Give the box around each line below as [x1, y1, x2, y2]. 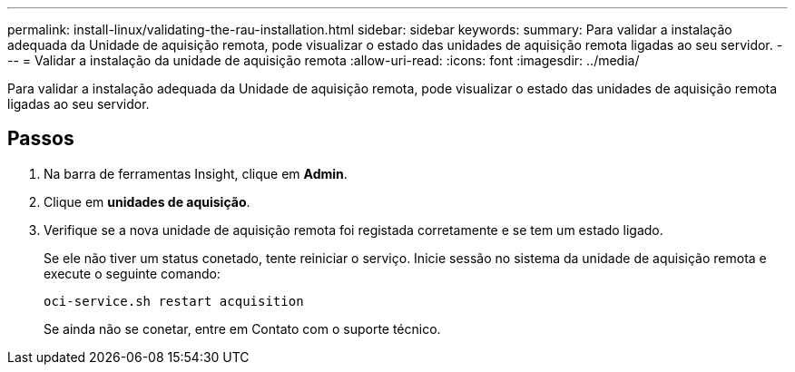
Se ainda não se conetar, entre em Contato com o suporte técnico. [44, 320, 441, 337]
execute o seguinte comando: [44, 265, 221, 281]
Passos [7, 127, 74, 151]
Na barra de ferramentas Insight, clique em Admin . [44, 165, 348, 181]
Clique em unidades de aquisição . [44, 193, 250, 210]
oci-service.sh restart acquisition [44, 293, 304, 308]
